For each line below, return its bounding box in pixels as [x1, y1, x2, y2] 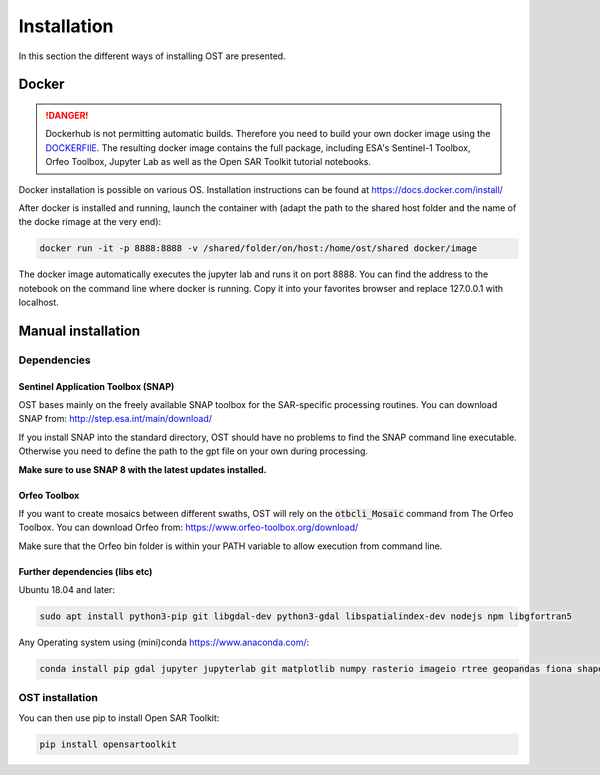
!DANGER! [45, 109, 89, 121]
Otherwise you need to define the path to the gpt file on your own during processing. [18, 445, 369, 457]
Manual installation [18, 322, 141, 339]
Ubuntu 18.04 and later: [18, 584, 115, 596]
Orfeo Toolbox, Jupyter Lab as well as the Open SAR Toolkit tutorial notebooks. [45, 156, 372, 168]
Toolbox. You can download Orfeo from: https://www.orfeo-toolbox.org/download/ [18, 521, 359, 534]
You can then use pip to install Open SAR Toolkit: [18, 711, 220, 724]
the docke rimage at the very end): [18, 216, 162, 228]
